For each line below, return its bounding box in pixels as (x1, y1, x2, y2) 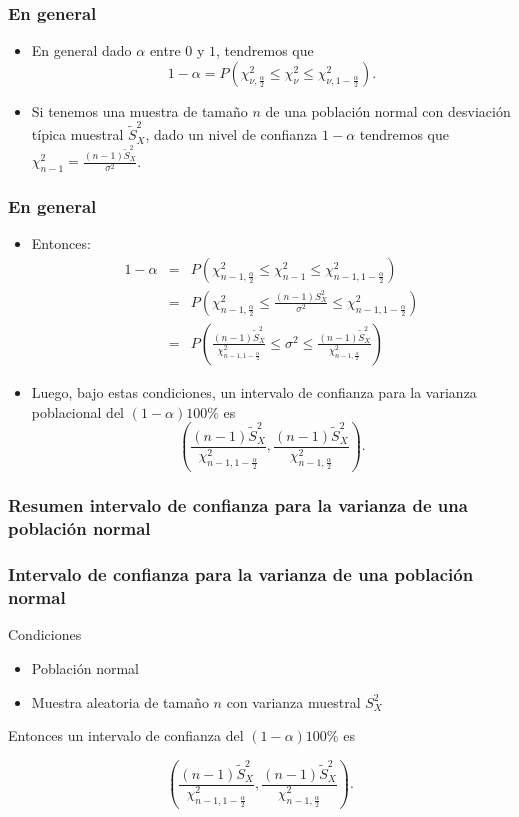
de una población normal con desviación (265, 100, 511, 121)
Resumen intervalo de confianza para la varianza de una (8, 493, 468, 518)
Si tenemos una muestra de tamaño (31, 100, 248, 121)
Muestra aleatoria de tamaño (31, 691, 209, 712)
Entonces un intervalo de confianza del (8, 725, 244, 746)
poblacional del (31, 401, 124, 422)
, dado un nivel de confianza (145, 124, 318, 145)
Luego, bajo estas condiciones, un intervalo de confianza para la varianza (31, 381, 477, 402)
